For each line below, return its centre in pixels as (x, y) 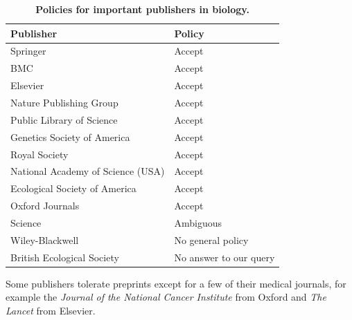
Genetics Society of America (70, 137)
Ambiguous (198, 222)
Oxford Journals (45, 206)
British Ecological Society (65, 257)
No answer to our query (225, 257)
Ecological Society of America (73, 188)
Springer (28, 51)
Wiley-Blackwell (45, 239)
